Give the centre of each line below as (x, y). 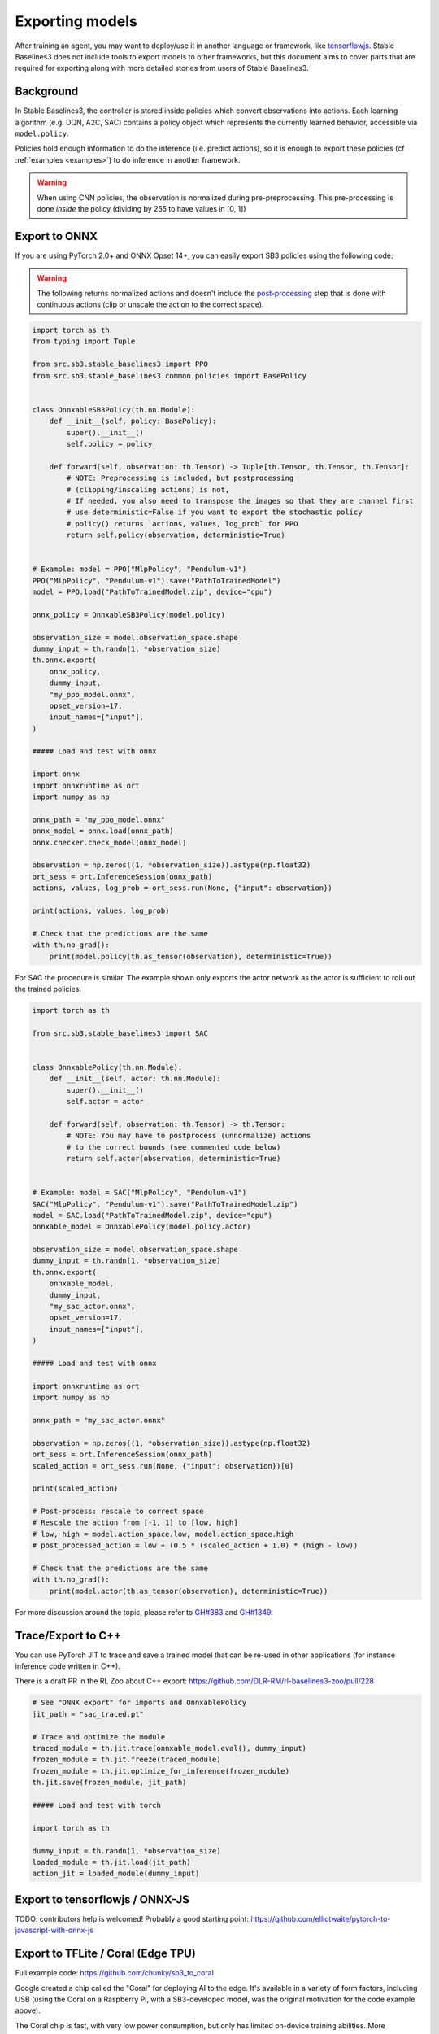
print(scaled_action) (75, 1488)
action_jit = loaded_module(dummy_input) (116, 1874)
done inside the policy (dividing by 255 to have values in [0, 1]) (142, 208)
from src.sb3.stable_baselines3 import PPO (120, 364)
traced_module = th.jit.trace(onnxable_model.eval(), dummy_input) (170, 1748)
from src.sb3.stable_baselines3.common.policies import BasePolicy (170, 375)
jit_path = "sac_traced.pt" (88, 1714)
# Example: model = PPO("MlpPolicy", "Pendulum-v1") (139, 569)
